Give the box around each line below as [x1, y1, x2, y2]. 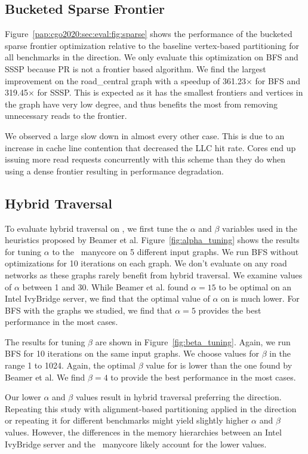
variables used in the [222, 222, 297, 234]
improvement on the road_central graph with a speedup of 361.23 [5, 74, 246, 87]
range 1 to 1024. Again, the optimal [5, 359, 135, 372]
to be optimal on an [218, 280, 292, 293]
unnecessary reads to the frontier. [5, 109, 127, 122]
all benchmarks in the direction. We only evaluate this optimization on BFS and [5, 51, 298, 63]
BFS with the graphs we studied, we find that [5, 303, 173, 316]
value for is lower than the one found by [146, 359, 292, 372]
